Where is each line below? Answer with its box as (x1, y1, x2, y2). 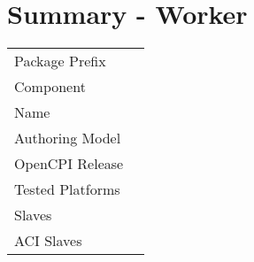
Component (14, 76, 86, 97)
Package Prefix (14, 50, 106, 72)
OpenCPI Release (14, 153, 124, 174)
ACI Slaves (14, 230, 82, 251)
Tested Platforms (14, 179, 120, 200)
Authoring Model (14, 127, 121, 149)
